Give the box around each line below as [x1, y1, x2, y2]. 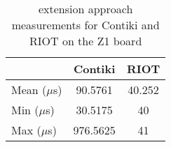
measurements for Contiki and [11, 17, 160, 33]
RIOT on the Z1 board [29, 33, 142, 49]
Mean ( [11, 82, 47, 98]
